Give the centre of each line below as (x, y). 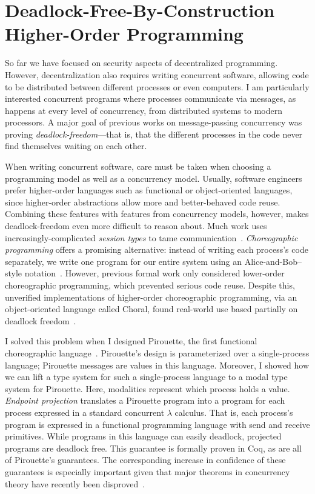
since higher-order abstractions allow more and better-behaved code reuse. (143, 202)
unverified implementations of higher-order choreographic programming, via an (151, 297)
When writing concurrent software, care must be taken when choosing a (138, 166)
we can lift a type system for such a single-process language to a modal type (146, 377)
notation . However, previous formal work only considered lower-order (154, 273)
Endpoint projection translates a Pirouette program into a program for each (145, 400)
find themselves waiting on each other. (76, 146)
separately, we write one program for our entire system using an (124, 261)
